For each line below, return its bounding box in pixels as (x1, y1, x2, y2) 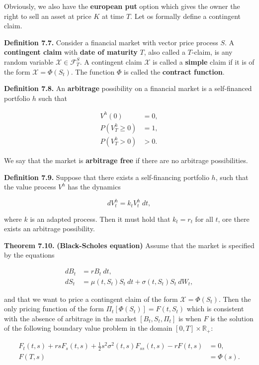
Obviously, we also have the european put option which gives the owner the (4, 1, 240, 11)
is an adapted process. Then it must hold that (30, 213, 171, 224)
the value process (4, 182, 56, 192)
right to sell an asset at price (4, 10, 91, 21)
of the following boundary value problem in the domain (4, 323, 173, 333)
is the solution (210, 313, 254, 323)
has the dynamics (68, 182, 121, 192)
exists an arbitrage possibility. (4, 223, 95, 234)
